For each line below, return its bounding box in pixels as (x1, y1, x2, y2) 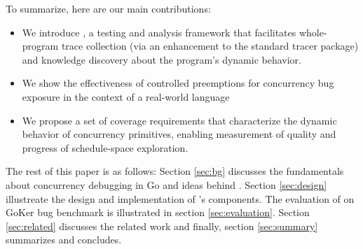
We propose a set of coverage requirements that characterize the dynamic (22, 113, 337, 127)
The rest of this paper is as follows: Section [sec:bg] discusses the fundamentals (6, 164, 344, 178)
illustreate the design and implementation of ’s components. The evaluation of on (6, 191, 355, 206)
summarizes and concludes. (6, 232, 122, 247)
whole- (299, 24, 327, 39)
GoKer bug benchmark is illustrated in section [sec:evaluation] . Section (6, 205, 310, 220)
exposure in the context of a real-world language (22, 89, 230, 104)
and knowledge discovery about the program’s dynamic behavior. (22, 52, 301, 66)
